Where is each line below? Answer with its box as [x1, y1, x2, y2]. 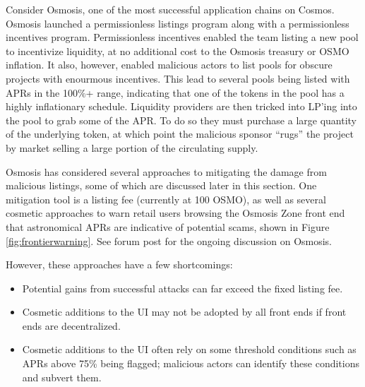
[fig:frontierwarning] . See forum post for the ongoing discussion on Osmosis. [6, 233, 333, 248]
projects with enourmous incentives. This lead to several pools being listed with [6, 71, 350, 85]
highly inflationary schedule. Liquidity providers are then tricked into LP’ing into [6, 99, 357, 114]
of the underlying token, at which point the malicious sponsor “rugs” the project [6, 126, 354, 141]
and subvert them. [22, 369, 102, 384]
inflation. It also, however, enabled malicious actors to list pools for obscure [6, 57, 333, 72]
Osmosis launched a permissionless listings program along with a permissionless [6, 16, 349, 30]
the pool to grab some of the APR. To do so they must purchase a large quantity [6, 112, 357, 127]
